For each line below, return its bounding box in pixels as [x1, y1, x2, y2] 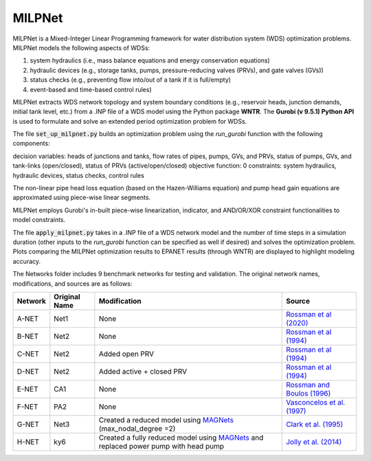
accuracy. [12, 257, 41, 265]
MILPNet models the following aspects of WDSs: [12, 43, 150, 52]
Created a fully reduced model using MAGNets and [98, 433, 264, 442]
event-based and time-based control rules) [30, 85, 153, 93]
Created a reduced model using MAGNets [98, 415, 234, 425]
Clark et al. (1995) [286, 419, 344, 429]
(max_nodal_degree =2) [98, 423, 176, 433]
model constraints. [12, 216, 66, 224]
